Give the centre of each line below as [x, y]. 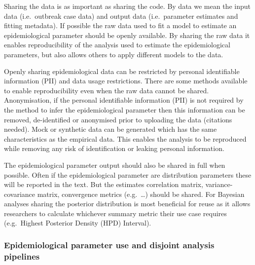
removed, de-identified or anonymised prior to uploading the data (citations [118, 119]
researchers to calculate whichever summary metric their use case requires [115, 213]
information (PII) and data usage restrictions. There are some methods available [126, 81]
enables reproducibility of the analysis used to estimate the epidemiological [117, 45]
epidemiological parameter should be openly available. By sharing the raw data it [127, 35]
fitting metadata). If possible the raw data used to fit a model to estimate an [120, 25]
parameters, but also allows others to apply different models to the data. [114, 54]
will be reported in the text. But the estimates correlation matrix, [104, 184]
